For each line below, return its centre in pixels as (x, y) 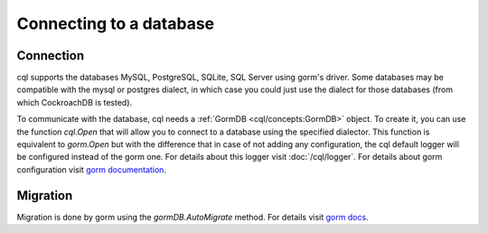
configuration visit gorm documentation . (92, 169)
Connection (51, 56)
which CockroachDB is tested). (75, 102)
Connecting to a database (116, 23)
